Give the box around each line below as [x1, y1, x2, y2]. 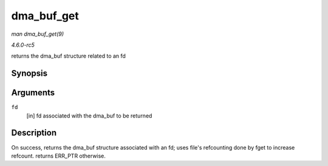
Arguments [11, 88, 55, 98]
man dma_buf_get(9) [11, 30, 64, 38]
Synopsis [11, 68, 48, 79]
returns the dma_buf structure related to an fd [11, 52, 126, 60]
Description [11, 128, 57, 138]
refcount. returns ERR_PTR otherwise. [11, 152, 106, 159]
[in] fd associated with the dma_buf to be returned [26, 112, 152, 119]
